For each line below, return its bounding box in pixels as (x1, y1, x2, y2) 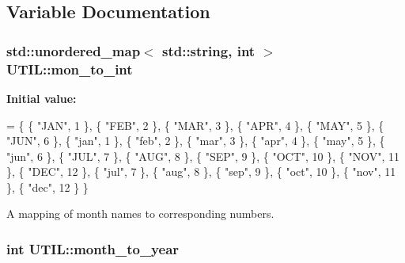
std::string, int (161, 40, 255, 60)
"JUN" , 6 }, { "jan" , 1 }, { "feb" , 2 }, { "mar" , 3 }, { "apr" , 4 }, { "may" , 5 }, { (6, 132, 385, 149)
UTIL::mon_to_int (6, 59, 133, 78)
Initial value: (6, 90, 77, 106)
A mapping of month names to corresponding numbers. (6, 205, 274, 222)
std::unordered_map (6, 40, 141, 60)
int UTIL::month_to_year (6, 239, 180, 258)
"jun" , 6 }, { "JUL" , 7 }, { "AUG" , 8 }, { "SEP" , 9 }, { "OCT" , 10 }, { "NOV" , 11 (6, 147, 399, 164)
